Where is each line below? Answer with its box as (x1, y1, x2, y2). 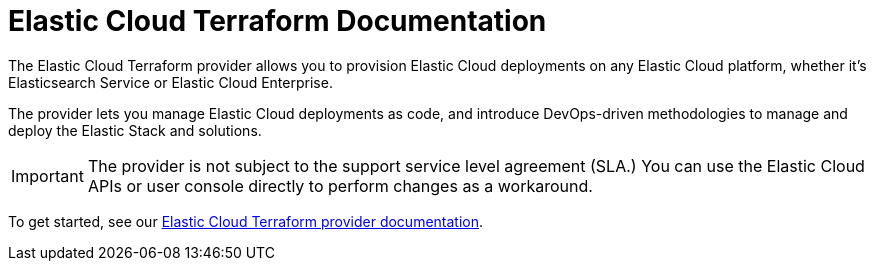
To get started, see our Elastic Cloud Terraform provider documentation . (8, 212, 484, 230)
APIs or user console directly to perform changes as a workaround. (87, 175, 593, 196)
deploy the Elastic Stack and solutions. (8, 121, 262, 139)
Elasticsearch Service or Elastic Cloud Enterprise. (8, 73, 333, 91)
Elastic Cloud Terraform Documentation (8, 4, 547, 38)
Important (11, 165, 84, 186)
